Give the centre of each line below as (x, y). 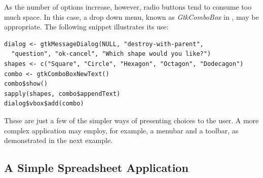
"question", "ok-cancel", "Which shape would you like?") (111, 54)
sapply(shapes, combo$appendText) (62, 94)
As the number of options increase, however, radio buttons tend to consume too (128, 7)
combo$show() (26, 84)
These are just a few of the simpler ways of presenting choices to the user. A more (131, 120)
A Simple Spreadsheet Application (96, 168)
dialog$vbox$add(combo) (44, 104)
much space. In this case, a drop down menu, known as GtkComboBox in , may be (131, 16)
